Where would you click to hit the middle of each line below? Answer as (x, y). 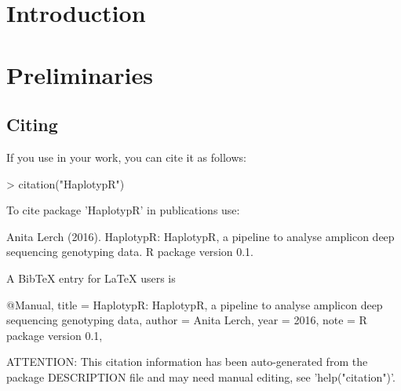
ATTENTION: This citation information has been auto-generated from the (187, 362)
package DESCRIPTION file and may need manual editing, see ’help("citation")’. (201, 376)
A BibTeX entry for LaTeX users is (91, 278)
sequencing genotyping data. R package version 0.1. (130, 252)
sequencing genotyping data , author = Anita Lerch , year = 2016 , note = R (187, 320)
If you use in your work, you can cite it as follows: (126, 157)
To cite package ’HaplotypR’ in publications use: (123, 210)
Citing (32, 124)
